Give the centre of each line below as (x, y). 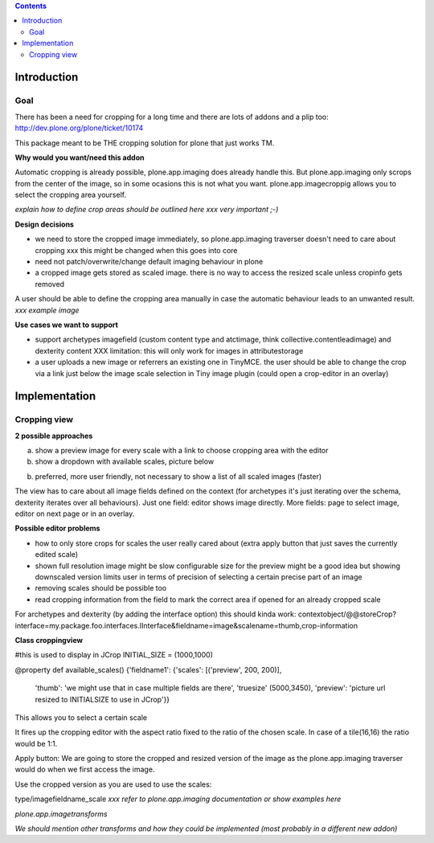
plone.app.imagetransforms (61, 814)
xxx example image (47, 310)
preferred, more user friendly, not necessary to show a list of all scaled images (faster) (178, 476)
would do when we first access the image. (85, 769)
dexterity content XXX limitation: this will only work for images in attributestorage (169, 350)
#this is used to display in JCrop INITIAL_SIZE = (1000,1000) (114, 655)
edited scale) (57, 554)
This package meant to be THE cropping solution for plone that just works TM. (145, 143)
